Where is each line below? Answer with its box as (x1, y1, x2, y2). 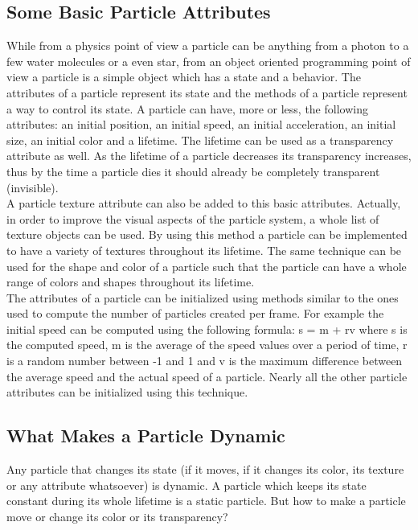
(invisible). (6, 179, 59, 195)
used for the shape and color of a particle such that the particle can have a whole (6, 257, 407, 274)
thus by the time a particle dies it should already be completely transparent (6, 162, 380, 179)
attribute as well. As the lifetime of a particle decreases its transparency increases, (6, 147, 412, 164)
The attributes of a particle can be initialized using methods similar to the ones (6, 289, 399, 306)
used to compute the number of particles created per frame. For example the (6, 305, 384, 322)
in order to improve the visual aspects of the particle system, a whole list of (6, 210, 379, 227)
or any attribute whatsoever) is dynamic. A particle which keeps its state (6, 476, 367, 493)
